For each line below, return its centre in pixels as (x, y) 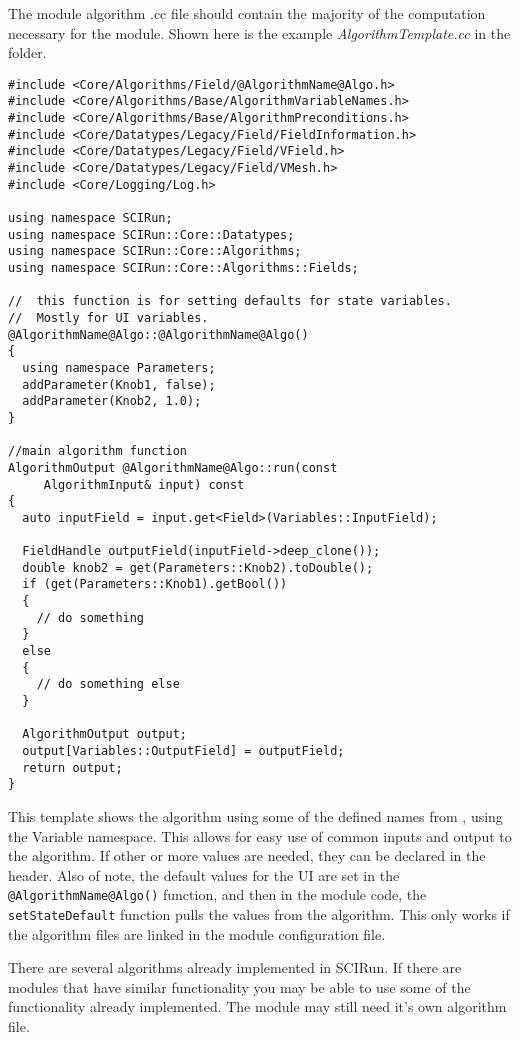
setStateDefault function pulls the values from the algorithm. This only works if (259, 914)
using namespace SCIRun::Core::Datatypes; (151, 234)
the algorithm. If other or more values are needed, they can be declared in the (247, 855)
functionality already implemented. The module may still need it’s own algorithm (257, 1006)
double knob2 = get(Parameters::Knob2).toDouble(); (198, 567)
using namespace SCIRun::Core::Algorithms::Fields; (183, 268)
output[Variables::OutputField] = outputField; (183, 751)
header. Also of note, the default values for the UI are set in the (204, 874)
